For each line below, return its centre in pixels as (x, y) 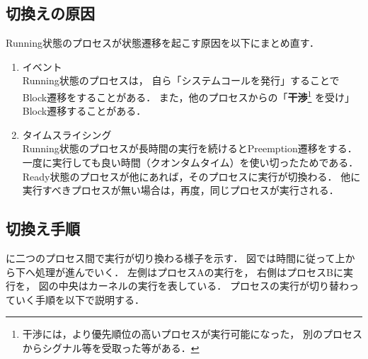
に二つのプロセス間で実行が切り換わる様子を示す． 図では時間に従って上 (176, 258)
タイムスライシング (67, 134)
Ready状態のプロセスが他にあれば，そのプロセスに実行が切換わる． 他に (191, 176)
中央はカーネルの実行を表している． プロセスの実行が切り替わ (203, 286)
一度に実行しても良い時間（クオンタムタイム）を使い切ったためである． (190, 163)
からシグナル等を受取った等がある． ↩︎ (111, 347)
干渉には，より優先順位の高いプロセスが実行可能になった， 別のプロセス (192, 334)
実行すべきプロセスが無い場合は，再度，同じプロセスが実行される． (180, 190)
